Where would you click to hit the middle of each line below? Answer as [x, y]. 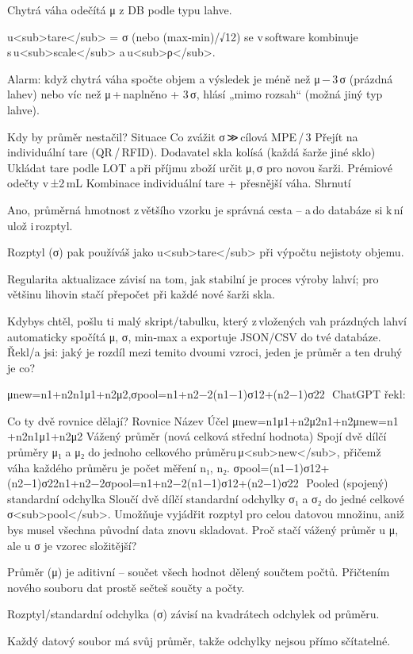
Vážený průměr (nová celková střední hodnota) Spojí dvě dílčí [236, 436]
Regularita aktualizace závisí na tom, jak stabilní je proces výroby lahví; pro [193, 278]
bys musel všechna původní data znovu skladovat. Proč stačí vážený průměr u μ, [203, 530]
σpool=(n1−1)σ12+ [281, 467]
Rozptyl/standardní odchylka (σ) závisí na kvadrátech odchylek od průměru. [193, 614]
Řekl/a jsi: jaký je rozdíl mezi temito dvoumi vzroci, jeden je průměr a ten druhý [205, 352]
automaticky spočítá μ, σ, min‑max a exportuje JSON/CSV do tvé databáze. [194, 336]
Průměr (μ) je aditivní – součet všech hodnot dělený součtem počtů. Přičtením [199, 572]
